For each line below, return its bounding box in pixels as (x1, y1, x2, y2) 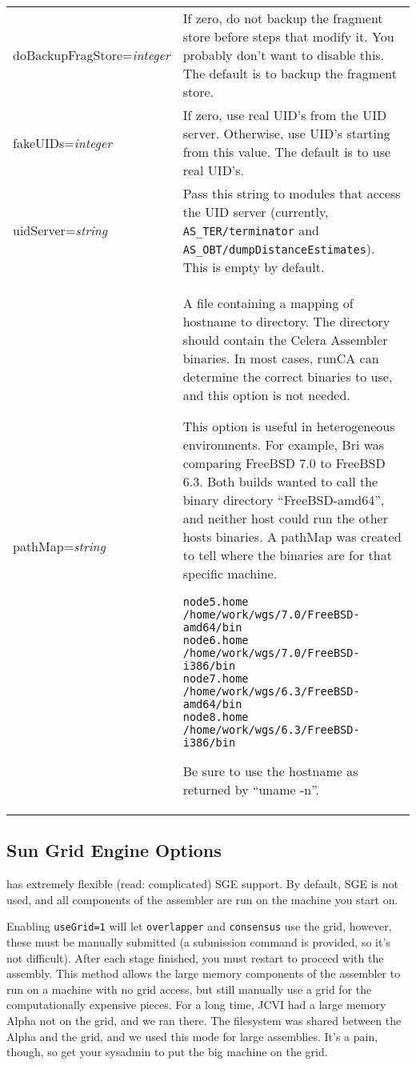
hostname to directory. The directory (182, 312, 390, 330)
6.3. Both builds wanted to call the (182, 472, 378, 490)
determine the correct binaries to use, (182, 367, 393, 386)
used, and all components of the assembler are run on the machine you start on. (6, 891, 398, 907)
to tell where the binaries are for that (182, 546, 392, 564)
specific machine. (182, 564, 278, 583)
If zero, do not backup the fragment (182, 9, 383, 27)
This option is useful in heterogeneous (182, 417, 395, 435)
